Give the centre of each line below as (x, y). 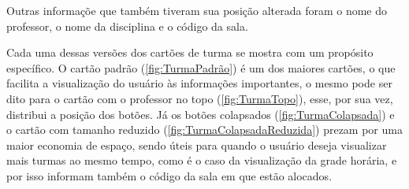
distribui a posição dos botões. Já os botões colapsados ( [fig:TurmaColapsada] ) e (201, 114)
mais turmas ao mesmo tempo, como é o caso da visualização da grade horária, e (202, 160)
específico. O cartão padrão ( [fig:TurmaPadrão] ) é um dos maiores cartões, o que (201, 67)
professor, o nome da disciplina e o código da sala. (127, 26)
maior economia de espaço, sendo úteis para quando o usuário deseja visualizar (197, 145)
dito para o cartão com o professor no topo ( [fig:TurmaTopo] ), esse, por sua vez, (200, 98)
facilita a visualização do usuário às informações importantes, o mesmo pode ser (199, 83)
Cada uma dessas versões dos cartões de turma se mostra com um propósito (190, 52)
